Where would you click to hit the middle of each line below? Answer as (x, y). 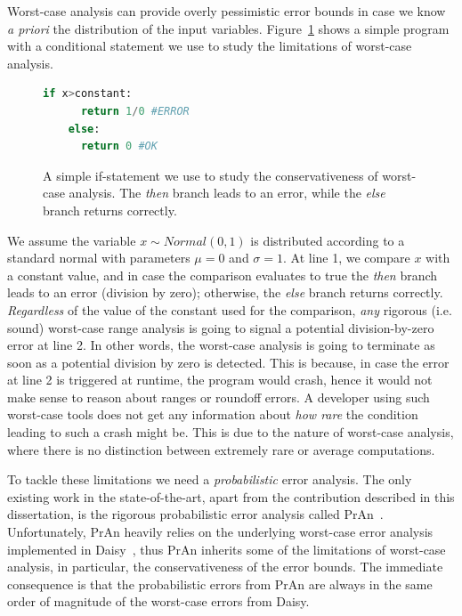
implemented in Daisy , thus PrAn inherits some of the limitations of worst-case (227, 549)
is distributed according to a (328, 240)
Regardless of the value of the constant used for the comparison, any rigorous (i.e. (230, 309)
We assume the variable (72, 240)
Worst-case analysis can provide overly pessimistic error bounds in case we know (227, 11)
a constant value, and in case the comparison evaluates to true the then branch (223, 275)
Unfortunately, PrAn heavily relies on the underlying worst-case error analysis (220, 532)
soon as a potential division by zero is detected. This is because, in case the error (228, 362)
